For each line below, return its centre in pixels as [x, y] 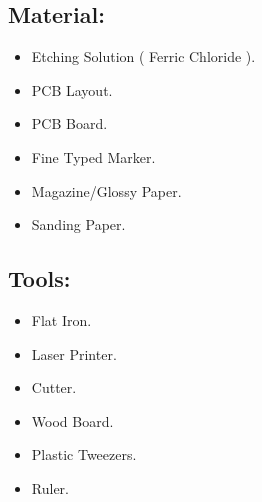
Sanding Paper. [78, 224]
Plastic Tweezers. [84, 454]
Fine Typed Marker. [93, 156]
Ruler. [50, 487]
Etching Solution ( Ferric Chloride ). [143, 56]
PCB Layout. [72, 89]
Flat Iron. [61, 319]
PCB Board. [69, 123]
